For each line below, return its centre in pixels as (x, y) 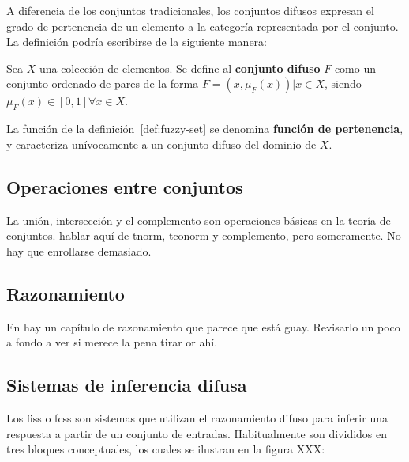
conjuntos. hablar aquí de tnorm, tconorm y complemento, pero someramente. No (204, 235)
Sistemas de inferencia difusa (127, 385)
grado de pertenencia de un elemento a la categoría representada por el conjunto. (203, 26)
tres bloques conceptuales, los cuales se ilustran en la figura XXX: (166, 449)
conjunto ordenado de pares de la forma (103, 83)
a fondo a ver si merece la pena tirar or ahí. (112, 342)
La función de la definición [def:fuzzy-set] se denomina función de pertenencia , (205, 129)
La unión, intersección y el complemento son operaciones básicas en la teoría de (199, 220)
